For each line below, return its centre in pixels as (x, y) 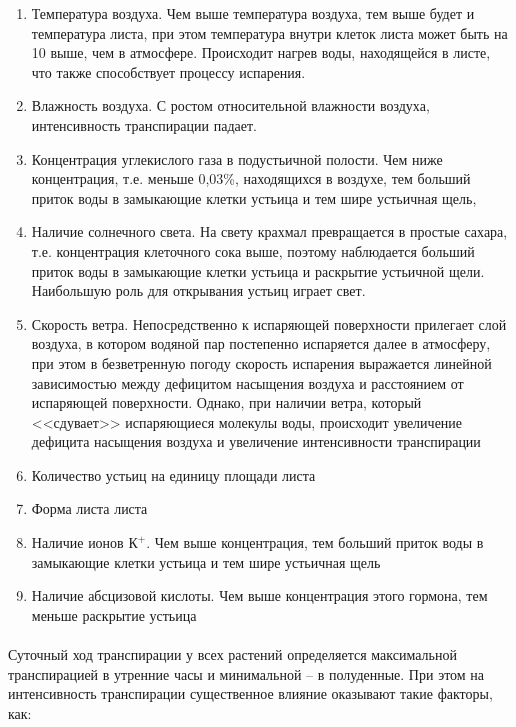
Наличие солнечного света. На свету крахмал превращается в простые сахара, (269, 231)
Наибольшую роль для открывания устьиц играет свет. (198, 290)
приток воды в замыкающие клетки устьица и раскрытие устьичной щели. (258, 270)
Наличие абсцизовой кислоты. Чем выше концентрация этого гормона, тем (259, 595)
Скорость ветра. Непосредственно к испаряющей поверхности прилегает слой (269, 323)
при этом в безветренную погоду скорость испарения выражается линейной (261, 362)
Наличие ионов (77, 542)
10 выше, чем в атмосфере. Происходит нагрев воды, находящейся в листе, (261, 52)
